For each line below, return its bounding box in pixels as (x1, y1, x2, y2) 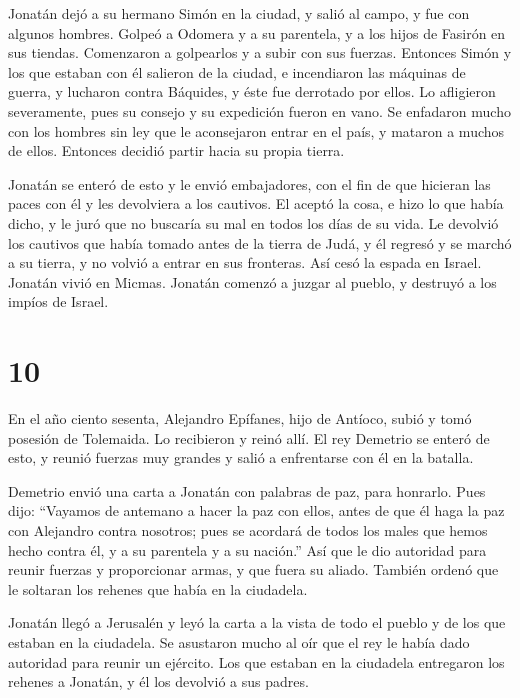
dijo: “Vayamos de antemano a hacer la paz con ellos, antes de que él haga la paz (8, 500, 505, 521)
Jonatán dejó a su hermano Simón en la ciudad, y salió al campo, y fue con (8, 3, 470, 23)
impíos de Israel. (8, 291, 109, 312)
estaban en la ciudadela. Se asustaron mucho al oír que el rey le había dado (8, 631, 470, 652)
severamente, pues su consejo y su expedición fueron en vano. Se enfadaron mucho (8, 100, 511, 121)
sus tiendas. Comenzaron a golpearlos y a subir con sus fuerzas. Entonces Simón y (8, 42, 512, 63)
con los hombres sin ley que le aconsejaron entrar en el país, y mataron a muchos (8, 120, 505, 141)
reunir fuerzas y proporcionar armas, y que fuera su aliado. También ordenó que (8, 559, 499, 580)
